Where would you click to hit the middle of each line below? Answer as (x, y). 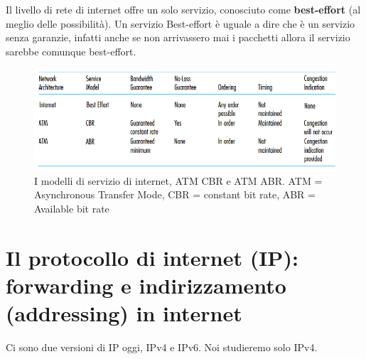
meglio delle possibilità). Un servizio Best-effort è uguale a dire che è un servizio (181, 23)
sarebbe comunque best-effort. (71, 51)
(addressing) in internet (124, 312)
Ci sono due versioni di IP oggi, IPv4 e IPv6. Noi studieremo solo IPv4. (162, 347)
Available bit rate (72, 208)
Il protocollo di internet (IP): (152, 257)
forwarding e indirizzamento (146, 285)
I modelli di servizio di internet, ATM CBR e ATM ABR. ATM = (178, 180)
